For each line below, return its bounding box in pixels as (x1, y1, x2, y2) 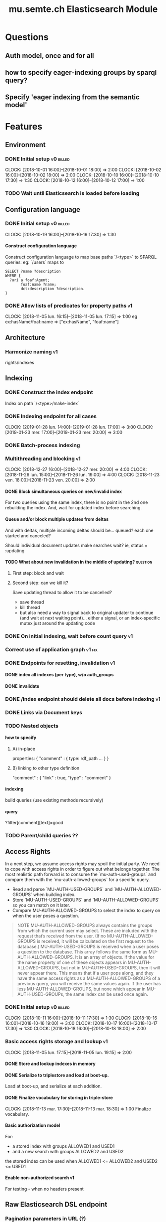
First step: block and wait (12, 570, 64, 576)
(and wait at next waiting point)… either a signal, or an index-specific (19, 614, 160, 621)
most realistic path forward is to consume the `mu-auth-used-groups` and (5, 871, 156, 877)
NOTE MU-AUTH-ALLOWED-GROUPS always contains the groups (17, 922, 153, 928)
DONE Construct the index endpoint (5, 389, 93, 396)
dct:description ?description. (20, 287, 85, 292)
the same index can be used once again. (65, 991, 148, 997)
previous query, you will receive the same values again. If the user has (17, 980, 161, 986)
